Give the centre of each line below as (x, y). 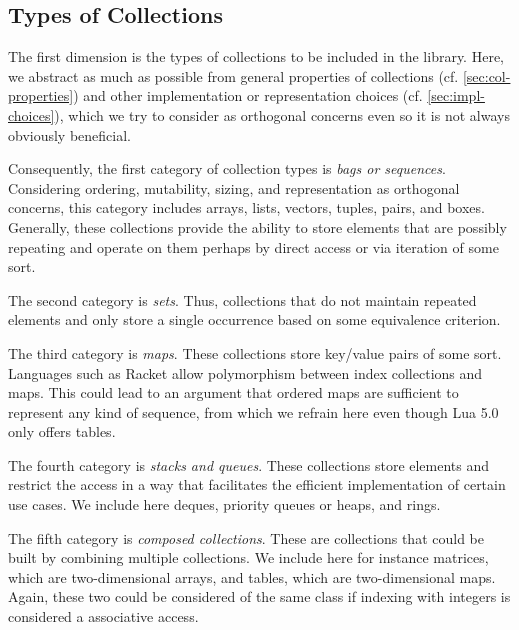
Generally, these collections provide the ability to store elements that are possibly (257, 226)
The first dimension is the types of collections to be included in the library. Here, (256, 56)
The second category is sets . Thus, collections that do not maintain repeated (242, 299)
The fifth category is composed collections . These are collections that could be (246, 537)
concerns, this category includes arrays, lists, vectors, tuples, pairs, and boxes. (246, 207)
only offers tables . (62, 431)
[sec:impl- (456, 95)
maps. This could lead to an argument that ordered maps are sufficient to (233, 392)
